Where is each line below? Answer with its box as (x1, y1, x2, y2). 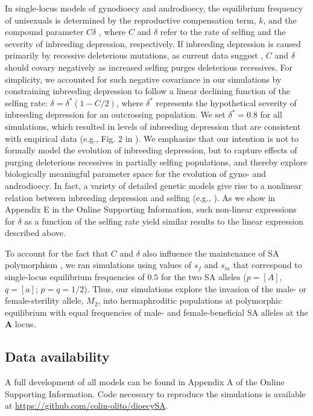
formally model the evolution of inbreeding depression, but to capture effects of (5, 144, 297, 156)
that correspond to (233, 258, 302, 271)
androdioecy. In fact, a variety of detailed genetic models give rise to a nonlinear (5, 179, 302, 191)
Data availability (5, 347, 110, 366)
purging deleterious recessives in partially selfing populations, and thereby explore (5, 155, 308, 168)
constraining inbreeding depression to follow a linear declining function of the (5, 85, 290, 97)
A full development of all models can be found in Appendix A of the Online (5, 376, 285, 388)
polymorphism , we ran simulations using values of (5, 258, 192, 271)
